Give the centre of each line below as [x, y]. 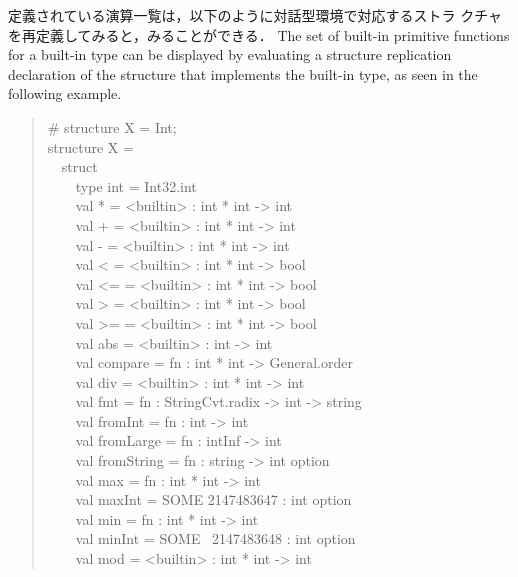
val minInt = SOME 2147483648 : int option [215, 538]
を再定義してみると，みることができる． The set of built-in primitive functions [259, 34]
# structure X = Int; [112, 126]
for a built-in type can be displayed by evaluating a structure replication [230, 54]
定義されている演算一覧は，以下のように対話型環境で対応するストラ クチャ [255, 15]
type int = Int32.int [136, 185]
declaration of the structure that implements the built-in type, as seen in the [243, 73]
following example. [65, 93]
